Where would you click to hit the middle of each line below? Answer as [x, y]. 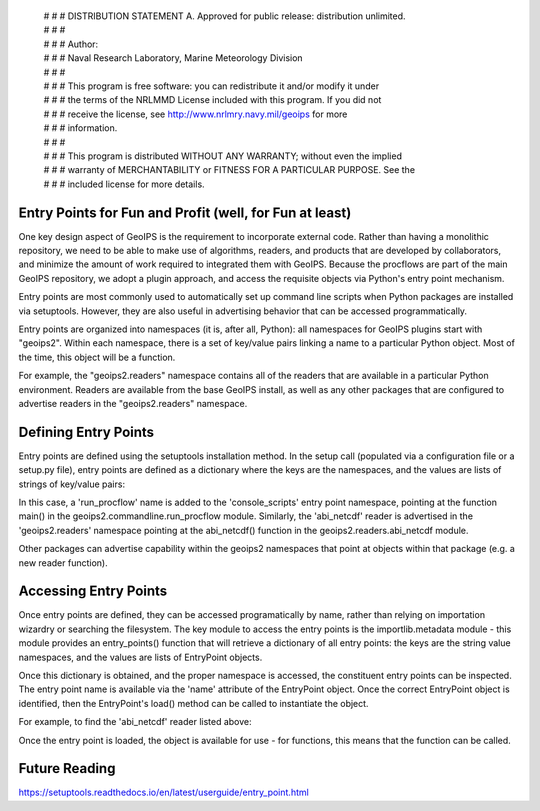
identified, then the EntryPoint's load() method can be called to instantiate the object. [193, 703]
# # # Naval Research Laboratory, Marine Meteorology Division [173, 58]
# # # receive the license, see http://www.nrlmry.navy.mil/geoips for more [195, 114]
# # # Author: [71, 44]
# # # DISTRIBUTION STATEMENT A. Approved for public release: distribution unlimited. [224, 16]
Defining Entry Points [86, 431]
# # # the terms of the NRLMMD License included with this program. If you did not [212, 100]
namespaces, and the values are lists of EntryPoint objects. [140, 657]
